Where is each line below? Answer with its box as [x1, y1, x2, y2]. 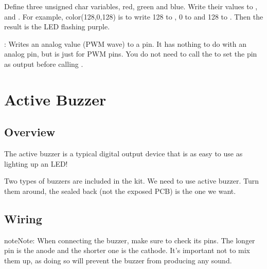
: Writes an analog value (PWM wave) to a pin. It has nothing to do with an [4, 38, 246, 49]
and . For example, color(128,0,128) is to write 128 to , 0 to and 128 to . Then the [4, 11, 263, 22]
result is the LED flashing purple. [4, 21, 110, 32]
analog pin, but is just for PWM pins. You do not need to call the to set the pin [4, 48, 257, 59]
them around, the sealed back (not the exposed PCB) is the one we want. [4, 185, 236, 196]
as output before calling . [4, 58, 83, 69]
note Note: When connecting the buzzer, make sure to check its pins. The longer [4, 235, 255, 245]
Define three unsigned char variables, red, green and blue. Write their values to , [4, 1, 258, 11]
